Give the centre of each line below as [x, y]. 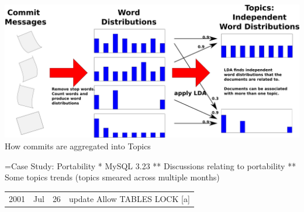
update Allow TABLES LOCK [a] [129, 198]
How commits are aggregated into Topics [78, 146]
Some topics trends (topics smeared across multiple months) [112, 177]
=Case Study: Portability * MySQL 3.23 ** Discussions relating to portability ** [151, 165]
